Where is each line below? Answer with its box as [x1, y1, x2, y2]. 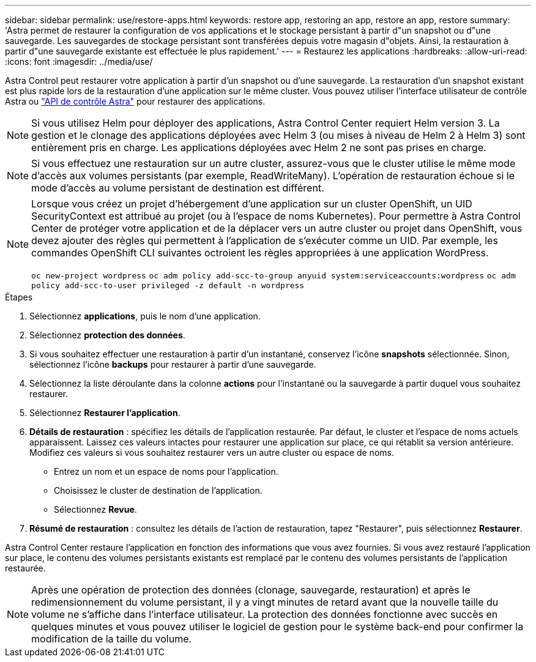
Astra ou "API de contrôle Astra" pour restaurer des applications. [5, 96, 266, 106]
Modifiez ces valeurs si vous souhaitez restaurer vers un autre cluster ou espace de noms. [29, 447, 394, 458]
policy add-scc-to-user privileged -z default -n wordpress [31, 281, 305, 290]
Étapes [5, 292, 33, 302]
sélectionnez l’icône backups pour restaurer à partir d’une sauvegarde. [29, 359, 316, 370]
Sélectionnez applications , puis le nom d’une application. [29, 311, 261, 321]
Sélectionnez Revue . [54, 504, 137, 515]
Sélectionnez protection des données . [29, 330, 185, 340]
